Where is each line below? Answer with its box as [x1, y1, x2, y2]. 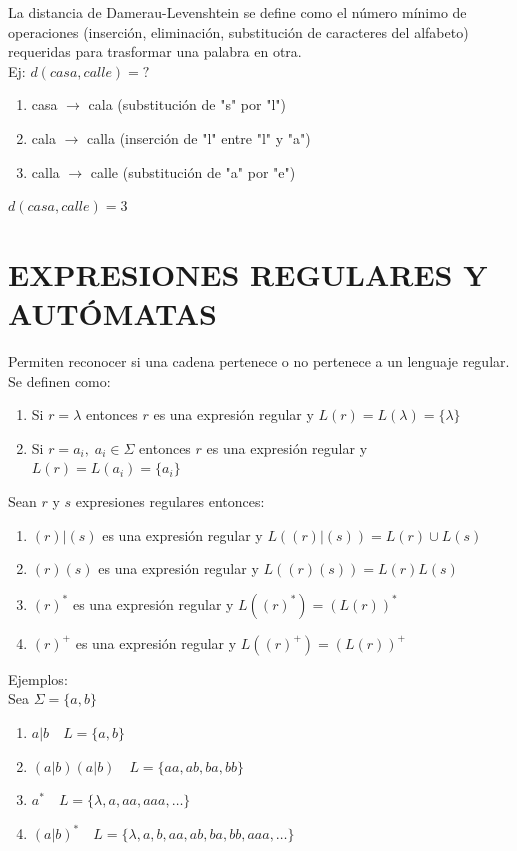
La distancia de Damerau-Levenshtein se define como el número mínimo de [8, 2, 467, 22]
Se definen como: [8, 370, 111, 391]
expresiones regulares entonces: [75, 491, 265, 512]
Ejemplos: [8, 668, 68, 689]
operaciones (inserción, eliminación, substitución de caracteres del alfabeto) [8, 21, 469, 42]
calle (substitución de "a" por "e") [90, 161, 296, 182]
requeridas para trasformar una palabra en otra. [8, 41, 302, 62]
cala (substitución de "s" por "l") [88, 94, 286, 115]
